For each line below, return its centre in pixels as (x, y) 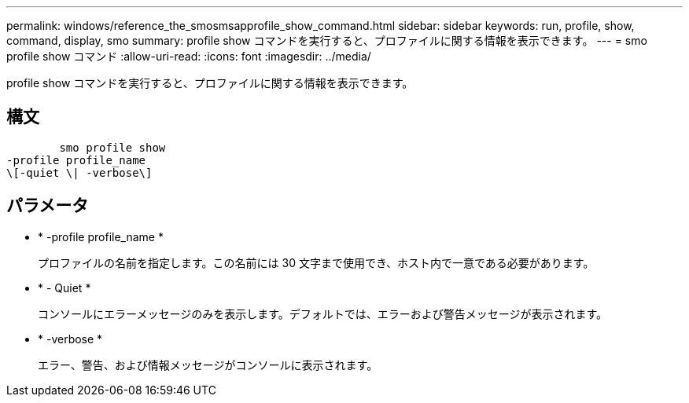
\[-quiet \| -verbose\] (79, 172)
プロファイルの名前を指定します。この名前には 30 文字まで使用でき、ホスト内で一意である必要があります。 (316, 262)
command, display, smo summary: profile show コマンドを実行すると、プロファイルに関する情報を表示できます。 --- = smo (327, 40)
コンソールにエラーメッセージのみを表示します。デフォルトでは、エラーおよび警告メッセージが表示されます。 (323, 313)
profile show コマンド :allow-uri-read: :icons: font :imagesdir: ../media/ (189, 56)
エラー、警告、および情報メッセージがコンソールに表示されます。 (208, 365)
